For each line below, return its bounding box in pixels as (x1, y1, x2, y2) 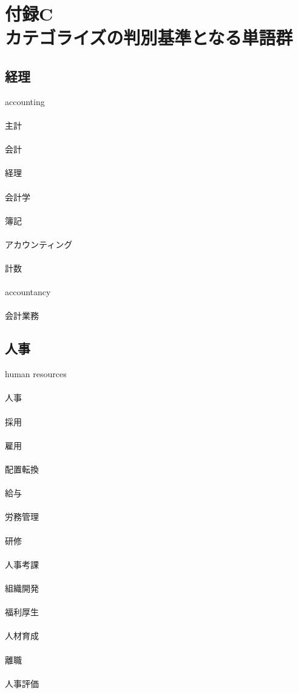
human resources (5, 367, 67, 380)
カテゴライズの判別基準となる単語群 (5, 25, 293, 50)
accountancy (5, 285, 51, 298)
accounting (5, 95, 45, 108)
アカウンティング (5, 237, 73, 250)
